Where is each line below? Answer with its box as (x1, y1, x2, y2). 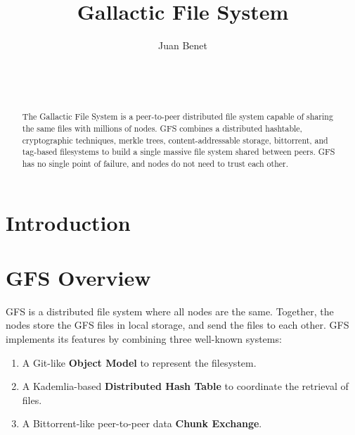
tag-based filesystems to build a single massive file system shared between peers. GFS (22, 146, 335, 158)
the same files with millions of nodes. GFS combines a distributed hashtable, (22, 122, 302, 134)
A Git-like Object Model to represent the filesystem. (22, 355, 257, 370)
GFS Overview (6, 263, 151, 291)
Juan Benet (158, 38, 207, 53)
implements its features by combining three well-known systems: (6, 332, 282, 346)
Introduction (6, 208, 131, 237)
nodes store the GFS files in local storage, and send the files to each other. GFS (6, 317, 349, 332)
